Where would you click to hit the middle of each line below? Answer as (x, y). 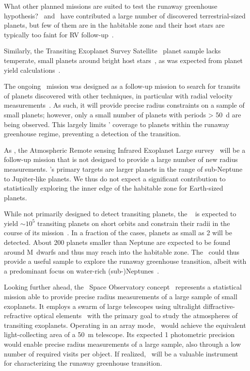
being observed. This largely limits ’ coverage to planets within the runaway (117, 124)
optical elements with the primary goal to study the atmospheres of (136, 315)
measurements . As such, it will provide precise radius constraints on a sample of (124, 105)
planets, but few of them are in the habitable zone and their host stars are (114, 25)
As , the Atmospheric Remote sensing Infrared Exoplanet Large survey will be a (125, 150)
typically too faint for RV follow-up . (59, 34)
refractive (18, 315)
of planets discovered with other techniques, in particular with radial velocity (118, 95)
